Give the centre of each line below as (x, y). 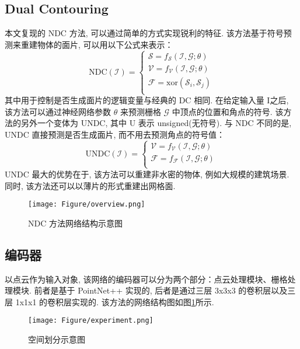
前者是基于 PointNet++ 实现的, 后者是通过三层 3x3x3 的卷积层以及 (161, 290)
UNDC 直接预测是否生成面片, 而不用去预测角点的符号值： (115, 134)
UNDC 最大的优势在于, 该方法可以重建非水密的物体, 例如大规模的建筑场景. (147, 174)
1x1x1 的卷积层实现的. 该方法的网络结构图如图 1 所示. (115, 301)
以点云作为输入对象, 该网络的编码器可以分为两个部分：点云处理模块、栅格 (146, 279)
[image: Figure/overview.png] (87, 205)
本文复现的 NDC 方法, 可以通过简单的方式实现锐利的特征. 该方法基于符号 (144, 33)
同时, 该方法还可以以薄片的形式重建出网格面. (90, 185)
